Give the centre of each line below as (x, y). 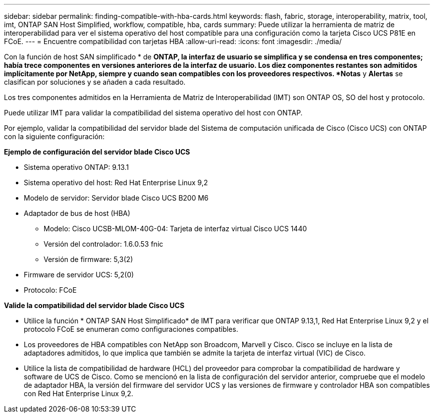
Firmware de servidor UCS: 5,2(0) (79, 275)
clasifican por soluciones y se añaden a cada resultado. (95, 82)
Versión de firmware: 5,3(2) (88, 259)
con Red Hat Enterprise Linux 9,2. (79, 393)
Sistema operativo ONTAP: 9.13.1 (76, 167)
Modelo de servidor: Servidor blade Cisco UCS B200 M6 (116, 198)
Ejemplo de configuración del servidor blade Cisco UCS (97, 152)
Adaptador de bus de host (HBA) (77, 213)
